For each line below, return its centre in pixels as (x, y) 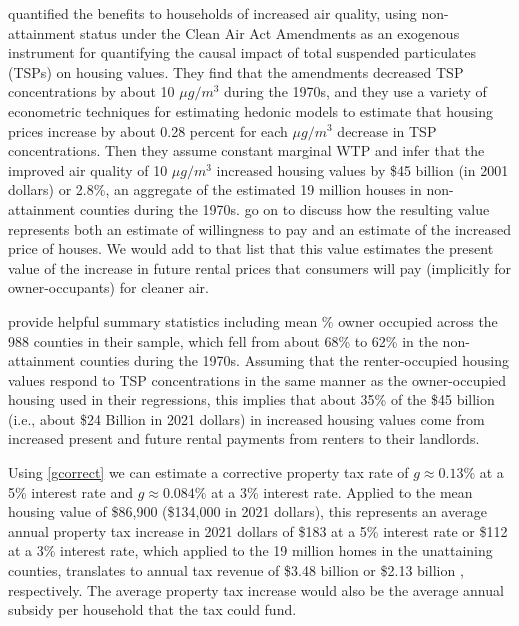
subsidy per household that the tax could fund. (152, 609)
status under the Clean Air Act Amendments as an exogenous (269, 32)
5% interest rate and (70, 491)
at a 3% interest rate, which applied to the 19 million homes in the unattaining (250, 550)
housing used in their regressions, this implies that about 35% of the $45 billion (251, 399)
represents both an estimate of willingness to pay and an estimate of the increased (260, 228)
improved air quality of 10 (88, 169)
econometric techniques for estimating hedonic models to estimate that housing (250, 110)
